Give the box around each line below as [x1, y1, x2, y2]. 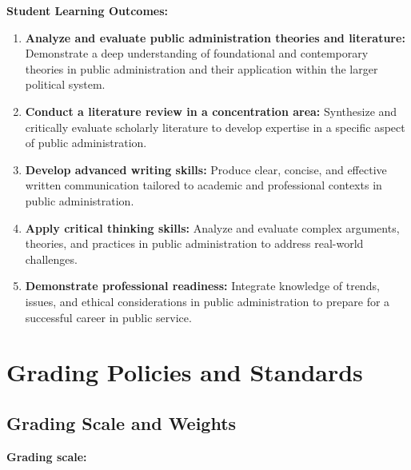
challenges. [25, 250, 78, 267]
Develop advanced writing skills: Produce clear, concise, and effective [25, 161, 387, 177]
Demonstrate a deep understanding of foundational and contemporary [25, 45, 369, 62]
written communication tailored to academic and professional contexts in [25, 177, 382, 193]
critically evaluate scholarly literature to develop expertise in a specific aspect [25, 118, 405, 135]
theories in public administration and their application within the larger [25, 60, 378, 77]
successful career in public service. [25, 309, 192, 325]
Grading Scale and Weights [6, 410, 237, 435]
